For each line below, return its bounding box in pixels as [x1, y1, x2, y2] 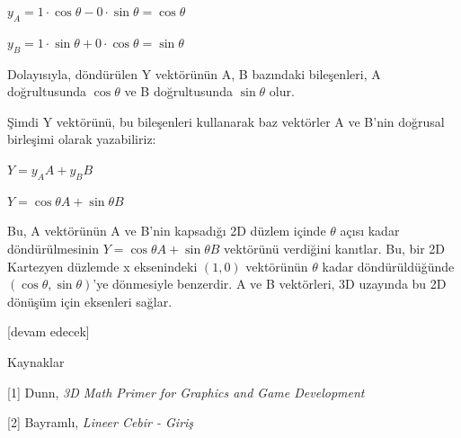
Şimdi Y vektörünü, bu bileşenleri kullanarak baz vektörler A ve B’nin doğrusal [7, 112, 445, 130]
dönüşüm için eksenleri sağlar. [7, 291, 173, 310]
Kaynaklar [7, 352, 65, 371]
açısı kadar [340, 221, 400, 240]
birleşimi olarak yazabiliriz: [7, 130, 156, 148]
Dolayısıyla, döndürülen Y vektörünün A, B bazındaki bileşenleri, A [7, 64, 381, 83]
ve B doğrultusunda [124, 82, 233, 101]
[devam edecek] [7, 322, 90, 341]
